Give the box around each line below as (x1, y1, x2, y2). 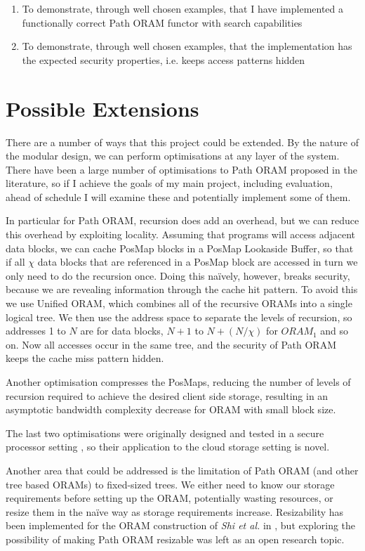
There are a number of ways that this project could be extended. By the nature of (6, 134, 359, 149)
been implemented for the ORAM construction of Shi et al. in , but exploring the (6, 518, 356, 533)
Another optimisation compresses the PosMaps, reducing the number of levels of (6, 375, 351, 389)
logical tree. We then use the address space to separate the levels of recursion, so (6, 309, 352, 324)
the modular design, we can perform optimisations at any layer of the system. (6, 148, 340, 163)
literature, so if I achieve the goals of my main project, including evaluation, (6, 176, 333, 190)
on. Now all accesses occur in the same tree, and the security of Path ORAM (6, 337, 336, 351)
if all (6, 254, 25, 269)
